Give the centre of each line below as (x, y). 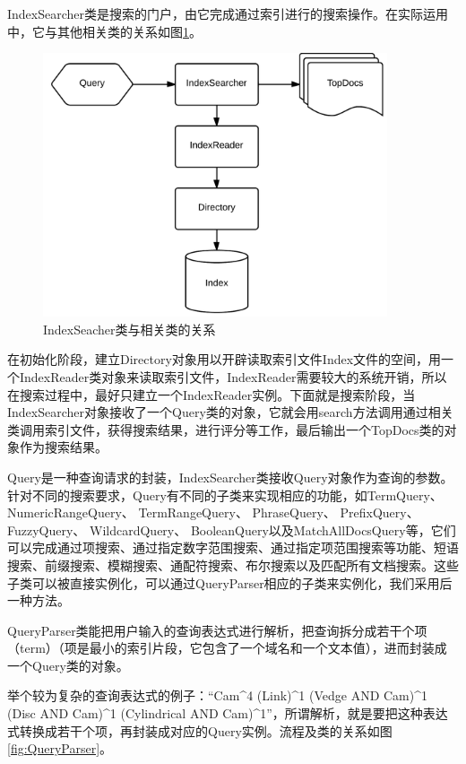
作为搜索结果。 (63, 447)
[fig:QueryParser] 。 (60, 748)
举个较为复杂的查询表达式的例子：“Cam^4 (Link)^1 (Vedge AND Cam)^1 (217, 695)
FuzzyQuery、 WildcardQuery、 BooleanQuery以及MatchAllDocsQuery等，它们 (232, 530)
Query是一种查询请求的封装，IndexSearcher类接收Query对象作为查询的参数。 (230, 477)
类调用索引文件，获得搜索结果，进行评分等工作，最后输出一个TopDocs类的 (226, 429)
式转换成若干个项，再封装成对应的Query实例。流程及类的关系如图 (200, 730)
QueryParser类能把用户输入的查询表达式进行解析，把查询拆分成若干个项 (217, 630)
